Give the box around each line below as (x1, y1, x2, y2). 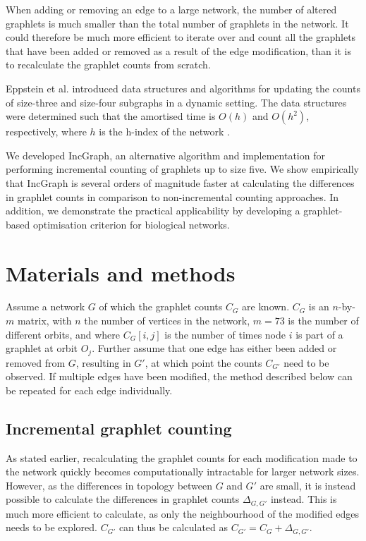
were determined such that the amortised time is (6, 109, 216, 123)
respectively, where (6, 124, 87, 139)
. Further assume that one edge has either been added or (92, 341, 337, 355)
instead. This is (270, 492, 337, 506)
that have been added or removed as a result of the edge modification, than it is (6, 43, 351, 58)
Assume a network (6, 299, 85, 314)
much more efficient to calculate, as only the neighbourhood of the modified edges (6, 506, 360, 521)
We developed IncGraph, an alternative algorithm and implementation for (6, 147, 325, 162)
